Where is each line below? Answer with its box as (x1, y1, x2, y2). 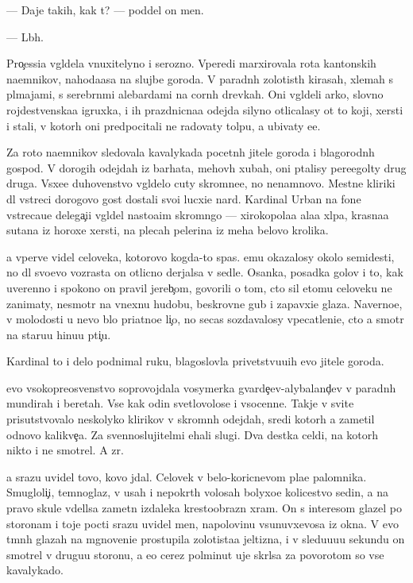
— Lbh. (6, 28, 44, 44)
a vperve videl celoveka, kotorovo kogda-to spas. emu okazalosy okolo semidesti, (6, 248, 395, 264)
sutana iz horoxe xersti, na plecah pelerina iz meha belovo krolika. (6, 222, 329, 238)
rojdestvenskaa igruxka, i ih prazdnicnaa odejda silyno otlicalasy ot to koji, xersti (6, 101, 403, 118)
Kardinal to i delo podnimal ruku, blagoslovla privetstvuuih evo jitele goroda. (6, 353, 384, 369)
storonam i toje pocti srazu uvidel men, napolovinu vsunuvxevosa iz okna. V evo (6, 515, 399, 531)
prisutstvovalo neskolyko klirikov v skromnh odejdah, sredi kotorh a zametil (6, 411, 375, 427)
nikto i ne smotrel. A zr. (6, 442, 124, 458)
